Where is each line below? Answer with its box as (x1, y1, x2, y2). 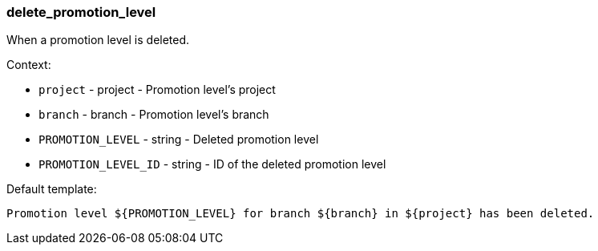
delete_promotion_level (6, 4, 156, 20)
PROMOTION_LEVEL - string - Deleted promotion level (38, 132, 319, 147)
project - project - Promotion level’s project (38, 83, 276, 97)
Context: (6, 58, 51, 72)
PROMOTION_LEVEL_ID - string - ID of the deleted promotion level (38, 157, 386, 172)
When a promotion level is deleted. (6, 33, 190, 47)
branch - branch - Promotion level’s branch (38, 107, 269, 122)
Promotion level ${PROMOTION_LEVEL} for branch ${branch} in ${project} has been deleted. (6, 207, 595, 221)
